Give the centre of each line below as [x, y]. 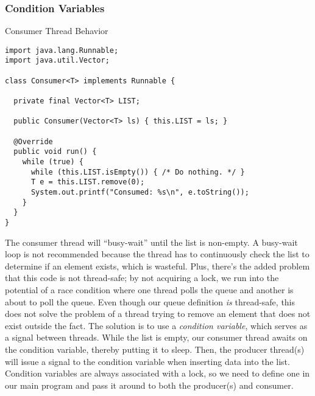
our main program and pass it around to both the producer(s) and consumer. [149, 385]
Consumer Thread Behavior [57, 31]
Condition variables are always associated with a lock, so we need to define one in [157, 373]
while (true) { [53, 162]
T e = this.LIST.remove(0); [88, 182]
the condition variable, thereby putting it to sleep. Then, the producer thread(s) [155, 349]
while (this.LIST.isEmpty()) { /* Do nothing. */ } [138, 172]
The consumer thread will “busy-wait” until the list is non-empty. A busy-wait [151, 242]
